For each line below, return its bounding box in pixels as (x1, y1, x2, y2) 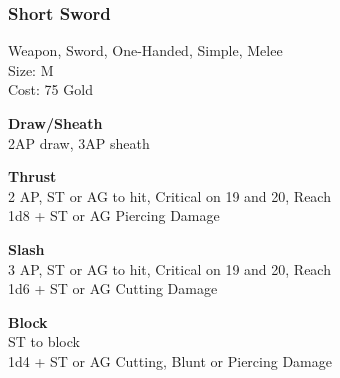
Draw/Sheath (8, 113, 103, 133)
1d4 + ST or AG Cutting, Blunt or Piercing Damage (8, 350, 332, 371)
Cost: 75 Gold (8, 79, 93, 100)
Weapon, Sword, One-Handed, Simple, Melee (8, 40, 283, 61)
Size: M (8, 59, 54, 80)
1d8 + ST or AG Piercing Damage (8, 205, 220, 226)
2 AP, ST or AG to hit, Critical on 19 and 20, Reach (8, 185, 331, 206)
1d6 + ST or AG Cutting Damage (8, 278, 218, 299)
